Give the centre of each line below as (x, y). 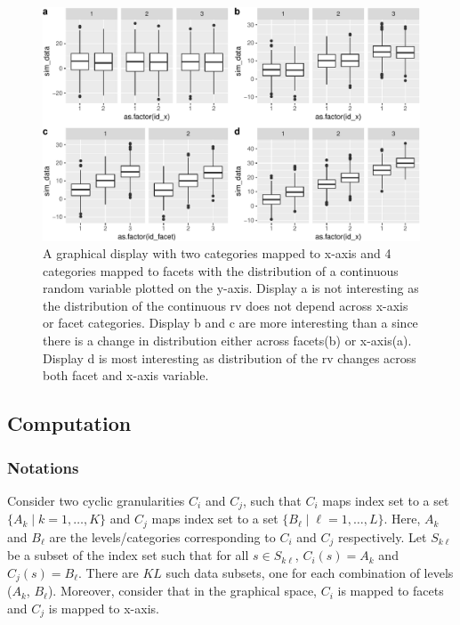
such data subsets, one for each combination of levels (310, 572)
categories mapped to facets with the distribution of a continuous (221, 270)
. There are (109, 572)
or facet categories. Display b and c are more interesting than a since (230, 323)
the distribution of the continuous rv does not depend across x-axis (226, 305)
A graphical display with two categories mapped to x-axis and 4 (217, 253)
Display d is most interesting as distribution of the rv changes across (230, 357)
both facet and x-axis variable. (126, 375)
